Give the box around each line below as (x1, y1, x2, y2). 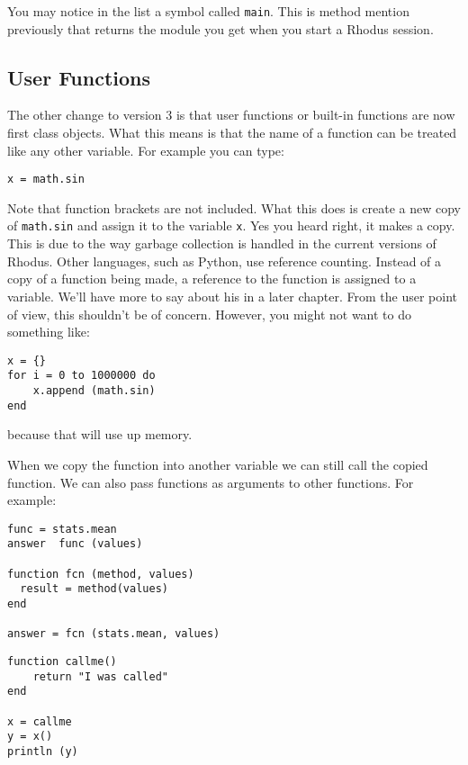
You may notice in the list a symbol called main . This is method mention (7, 2, 409, 20)
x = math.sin (7, 173, 85, 186)
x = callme (7, 715, 72, 728)
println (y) (7, 744, 78, 758)
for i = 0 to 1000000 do (7, 369, 156, 382)
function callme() (7, 654, 117, 668)
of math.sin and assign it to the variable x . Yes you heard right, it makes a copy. (7, 216, 455, 235)
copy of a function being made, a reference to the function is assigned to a (7, 269, 417, 288)
